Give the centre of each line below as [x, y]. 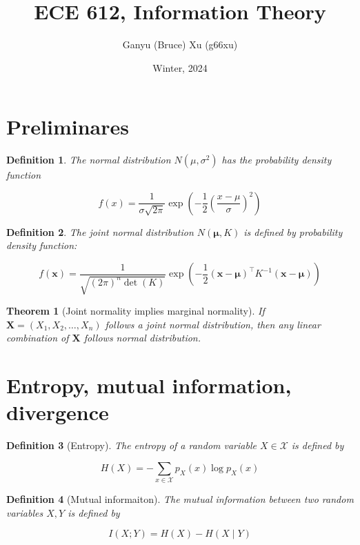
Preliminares [68, 127]
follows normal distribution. [142, 338]
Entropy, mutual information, [149, 385]
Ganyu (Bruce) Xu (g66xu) [180, 44]
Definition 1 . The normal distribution [89, 160]
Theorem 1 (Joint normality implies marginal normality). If [136, 311]
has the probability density [277, 160]
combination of [38, 338]
